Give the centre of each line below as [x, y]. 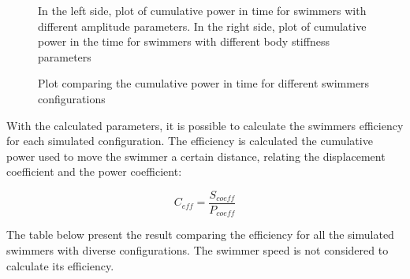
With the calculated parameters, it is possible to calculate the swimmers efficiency [205, 125]
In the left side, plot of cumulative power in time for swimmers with [202, 10]
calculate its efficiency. [60, 265]
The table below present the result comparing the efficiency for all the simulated [200, 234]
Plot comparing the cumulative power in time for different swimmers [204, 83]
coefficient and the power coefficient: [94, 171]
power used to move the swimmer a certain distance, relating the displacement [196, 156]
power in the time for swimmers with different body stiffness [184, 41]
